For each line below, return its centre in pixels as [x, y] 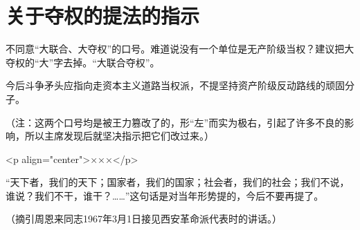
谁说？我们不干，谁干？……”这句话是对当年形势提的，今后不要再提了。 [165, 195]
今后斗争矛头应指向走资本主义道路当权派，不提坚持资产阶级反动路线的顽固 [175, 85]
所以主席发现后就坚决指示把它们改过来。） [119, 136]
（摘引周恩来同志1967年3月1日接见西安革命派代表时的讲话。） [144, 219]
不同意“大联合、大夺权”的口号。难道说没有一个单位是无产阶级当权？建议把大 [180, 49]
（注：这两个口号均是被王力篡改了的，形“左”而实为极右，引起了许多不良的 [175, 122]
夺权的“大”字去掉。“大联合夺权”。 [83, 62]
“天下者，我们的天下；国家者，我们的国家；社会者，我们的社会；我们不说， [178, 182]
